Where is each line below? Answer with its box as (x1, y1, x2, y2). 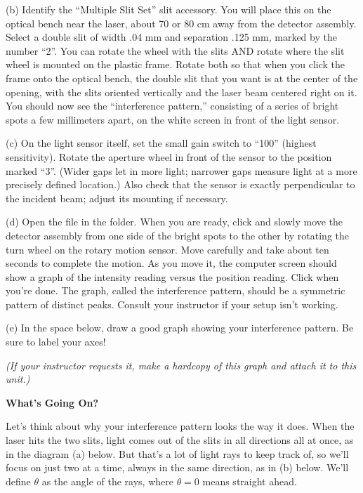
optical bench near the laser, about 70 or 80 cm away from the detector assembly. (6, 15, 357, 30)
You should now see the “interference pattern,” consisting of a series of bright (6, 98, 339, 113)
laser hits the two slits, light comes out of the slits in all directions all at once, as (6, 433, 354, 447)
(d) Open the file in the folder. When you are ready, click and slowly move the (6, 214, 343, 229)
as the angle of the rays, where (41, 473, 173, 488)
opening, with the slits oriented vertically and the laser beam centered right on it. (6, 84, 357, 99)
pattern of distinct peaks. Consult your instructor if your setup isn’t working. (6, 296, 338, 311)
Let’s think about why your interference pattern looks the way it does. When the (6, 419, 355, 433)
